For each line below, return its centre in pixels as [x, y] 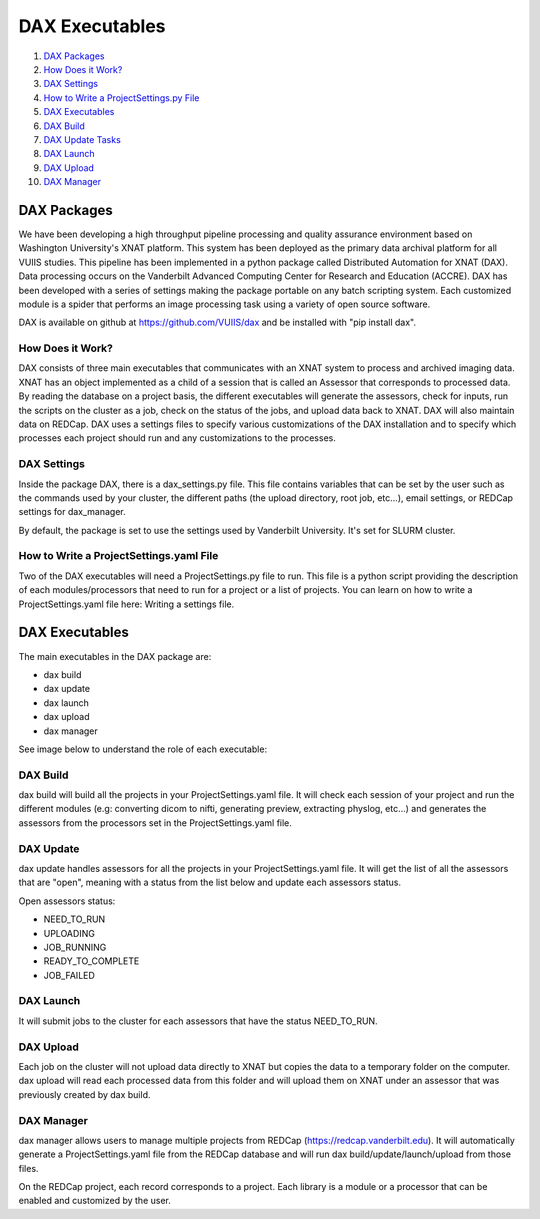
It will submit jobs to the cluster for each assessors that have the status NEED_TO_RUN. [198, 1021]
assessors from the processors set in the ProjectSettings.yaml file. [155, 822]
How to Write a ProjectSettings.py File [121, 97]
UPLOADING [69, 933]
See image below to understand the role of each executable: [143, 749]
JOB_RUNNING [75, 947]
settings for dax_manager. [72, 512]
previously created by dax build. [84, 1094]
